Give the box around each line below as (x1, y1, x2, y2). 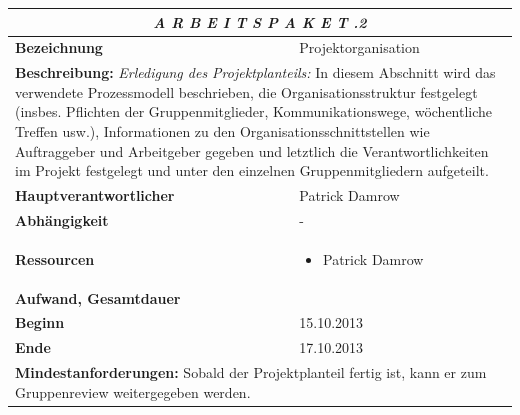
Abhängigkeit (15, 209, 109, 230)
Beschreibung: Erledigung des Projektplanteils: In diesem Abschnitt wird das (15, 62, 496, 83)
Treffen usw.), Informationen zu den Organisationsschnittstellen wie (15, 120, 430, 141)
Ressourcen (15, 248, 95, 269)
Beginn (15, 312, 65, 333)
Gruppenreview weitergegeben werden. (15, 381, 251, 402)
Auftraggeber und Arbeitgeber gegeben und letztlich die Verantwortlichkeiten (15, 140, 489, 161)
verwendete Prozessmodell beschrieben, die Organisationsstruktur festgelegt (15, 81, 478, 102)
